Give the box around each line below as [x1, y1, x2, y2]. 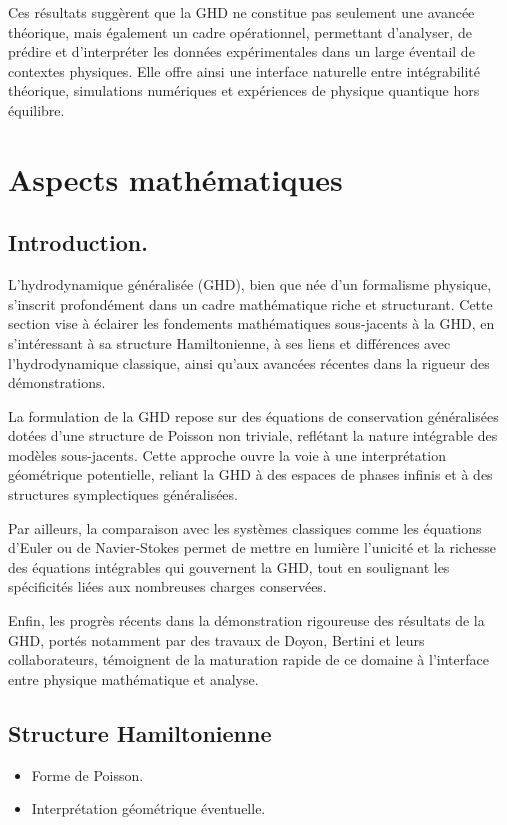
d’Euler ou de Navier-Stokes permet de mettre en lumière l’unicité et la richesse [8, 537, 496, 558]
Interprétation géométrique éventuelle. [31, 798, 266, 819]
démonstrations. [8, 372, 106, 393]
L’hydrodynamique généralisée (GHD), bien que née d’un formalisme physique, [8, 274, 492, 295]
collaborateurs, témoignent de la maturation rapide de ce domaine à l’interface [8, 649, 489, 670]
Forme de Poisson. [31, 764, 144, 785]
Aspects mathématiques [8, 158, 343, 199]
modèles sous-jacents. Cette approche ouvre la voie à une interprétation [8, 444, 446, 465]
